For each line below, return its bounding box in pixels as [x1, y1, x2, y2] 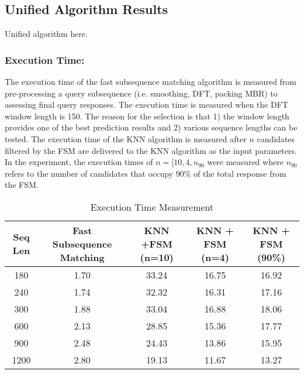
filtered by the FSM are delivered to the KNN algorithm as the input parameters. [5, 144, 297, 156]
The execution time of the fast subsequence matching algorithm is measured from [5, 76, 297, 88]
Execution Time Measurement [90, 200, 214, 214]
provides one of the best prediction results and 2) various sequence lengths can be [5, 121, 298, 133]
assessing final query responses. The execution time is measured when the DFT [5, 98, 288, 111]
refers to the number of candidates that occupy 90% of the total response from [5, 167, 286, 179]
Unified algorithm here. [5, 28, 88, 40]
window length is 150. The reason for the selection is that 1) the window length [5, 109, 289, 122]
